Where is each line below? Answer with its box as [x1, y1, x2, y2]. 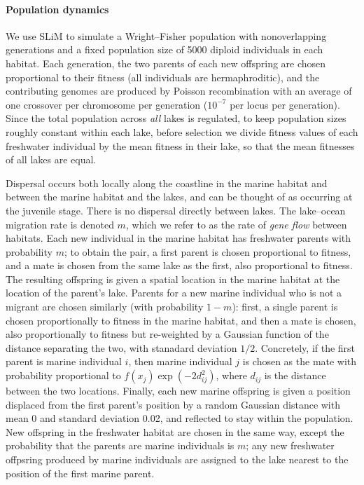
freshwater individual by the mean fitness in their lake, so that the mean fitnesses [6, 138, 355, 153]
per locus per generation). [230, 97, 340, 111]
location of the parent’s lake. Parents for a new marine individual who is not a [6, 285, 342, 300]
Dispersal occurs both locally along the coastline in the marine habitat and [6, 175, 328, 190]
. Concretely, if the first [255, 340, 356, 355]
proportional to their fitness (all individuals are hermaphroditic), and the [6, 69, 320, 84]
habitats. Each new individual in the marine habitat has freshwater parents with [6, 231, 351, 245]
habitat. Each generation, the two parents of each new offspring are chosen [6, 55, 326, 70]
